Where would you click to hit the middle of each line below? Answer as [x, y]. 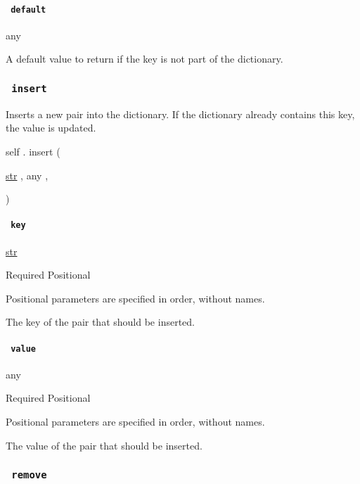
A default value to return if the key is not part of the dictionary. [144, 59]
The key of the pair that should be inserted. [100, 322]
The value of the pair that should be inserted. [104, 445]
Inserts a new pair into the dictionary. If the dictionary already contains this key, [180, 114]
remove [29, 475]
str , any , [27, 175]
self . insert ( [33, 152]
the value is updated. [51, 128]
